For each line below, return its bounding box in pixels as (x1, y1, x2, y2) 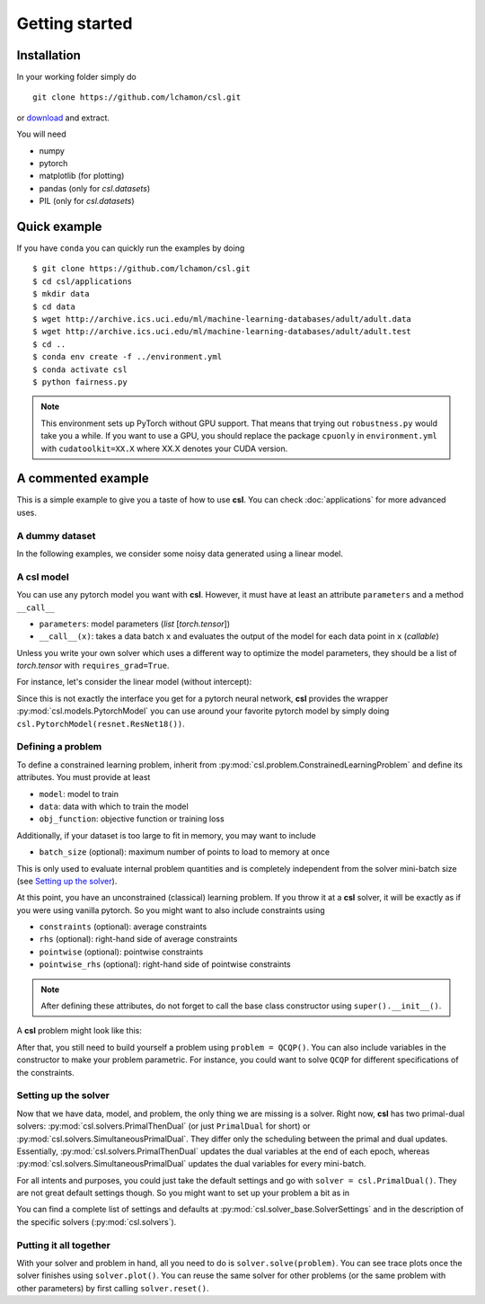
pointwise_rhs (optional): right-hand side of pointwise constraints (39, 959, 291, 970)
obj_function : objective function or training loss (39, 813, 225, 824)
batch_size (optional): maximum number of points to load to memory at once (39, 847, 331, 857)
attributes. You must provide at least (16, 772, 151, 783)
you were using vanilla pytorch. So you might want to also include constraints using (16, 904, 325, 916)
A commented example (16, 471, 150, 486)
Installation (16, 48, 81, 63)
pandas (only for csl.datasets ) (39, 182, 151, 193)
